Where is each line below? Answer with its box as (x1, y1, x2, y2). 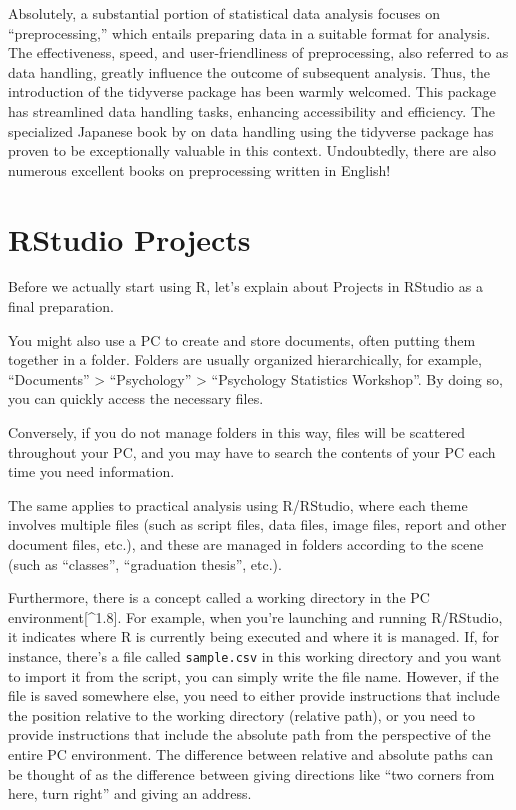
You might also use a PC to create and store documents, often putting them (8, 329, 476, 350)
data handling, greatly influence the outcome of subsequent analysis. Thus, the (8, 61, 490, 82)
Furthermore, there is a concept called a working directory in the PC (8, 587, 430, 608)
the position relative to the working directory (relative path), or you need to (8, 704, 475, 725)
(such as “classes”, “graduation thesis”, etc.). (8, 553, 282, 574)
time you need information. (8, 461, 175, 482)
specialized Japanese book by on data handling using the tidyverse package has (8, 120, 494, 141)
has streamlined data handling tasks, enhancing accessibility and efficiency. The (8, 100, 496, 121)
